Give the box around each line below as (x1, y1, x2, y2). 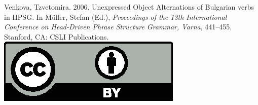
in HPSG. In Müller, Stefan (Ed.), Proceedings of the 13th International (4, 11, 227, 22)
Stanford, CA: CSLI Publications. (4, 31, 109, 42)
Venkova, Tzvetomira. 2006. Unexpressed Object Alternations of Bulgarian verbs (4, 2, 254, 12)
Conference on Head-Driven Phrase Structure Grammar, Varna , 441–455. (4, 21, 232, 32)
